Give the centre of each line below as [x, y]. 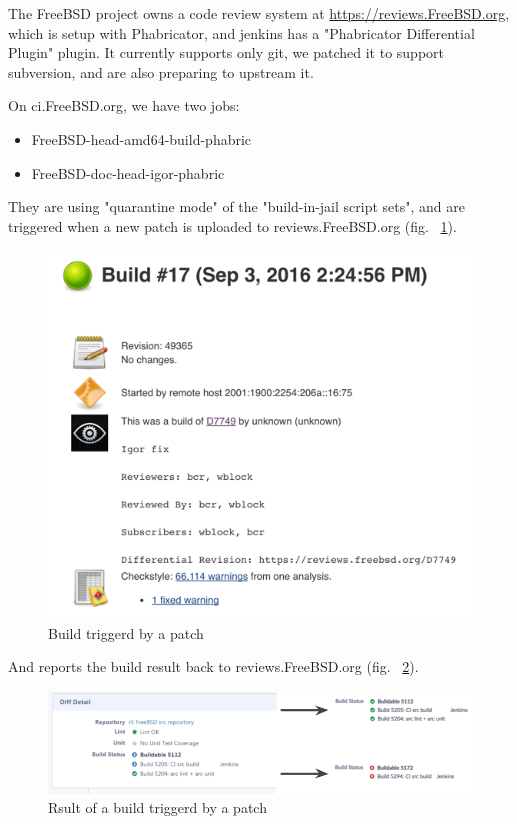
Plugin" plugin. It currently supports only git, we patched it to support [226, 52]
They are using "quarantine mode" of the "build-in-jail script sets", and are [236, 206]
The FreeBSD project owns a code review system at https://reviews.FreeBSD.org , [259, 13]
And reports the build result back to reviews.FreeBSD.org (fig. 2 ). [213, 666]
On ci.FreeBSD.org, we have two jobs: [124, 105]
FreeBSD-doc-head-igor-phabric [128, 172]
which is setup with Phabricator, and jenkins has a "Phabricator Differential [241, 32]
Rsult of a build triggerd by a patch [157, 807]
